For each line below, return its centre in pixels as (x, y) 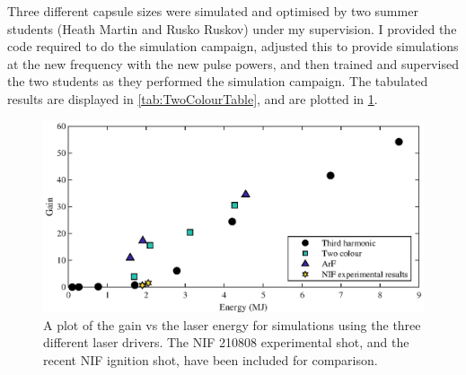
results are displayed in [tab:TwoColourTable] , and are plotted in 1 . (193, 98)
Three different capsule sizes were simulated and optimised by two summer (213, 11)
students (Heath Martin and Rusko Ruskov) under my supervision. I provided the (232, 28)
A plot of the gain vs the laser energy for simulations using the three (232, 324)
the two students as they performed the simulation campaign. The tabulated (218, 81)
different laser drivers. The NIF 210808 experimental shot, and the (226, 342)
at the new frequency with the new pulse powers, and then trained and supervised (233, 63)
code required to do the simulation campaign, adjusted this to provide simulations (233, 46)
